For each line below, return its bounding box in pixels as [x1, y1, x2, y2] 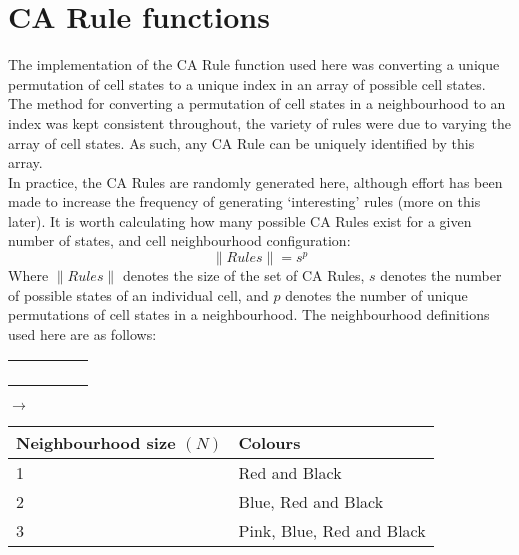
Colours [238, 431, 301, 455]
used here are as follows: [8, 323, 157, 344]
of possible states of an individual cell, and [8, 284, 269, 305]
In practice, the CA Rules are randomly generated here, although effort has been [8, 171, 503, 192]
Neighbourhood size [16, 431, 176, 455]
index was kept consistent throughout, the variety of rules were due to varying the [8, 112, 511, 133]
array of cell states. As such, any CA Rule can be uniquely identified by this [8, 132, 475, 153]
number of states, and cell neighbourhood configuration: [8, 230, 351, 251]
